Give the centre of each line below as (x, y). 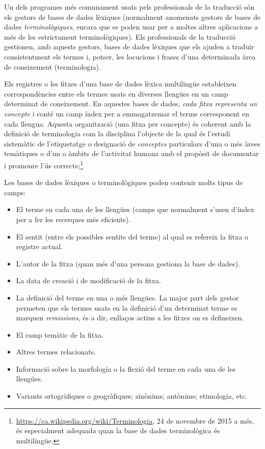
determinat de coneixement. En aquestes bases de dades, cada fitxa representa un (131, 103)
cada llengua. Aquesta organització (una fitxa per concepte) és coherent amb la (128, 123)
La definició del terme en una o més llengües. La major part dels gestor (127, 297)
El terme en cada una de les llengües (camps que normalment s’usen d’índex (135, 209)
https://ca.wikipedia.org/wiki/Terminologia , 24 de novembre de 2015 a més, (135, 420)
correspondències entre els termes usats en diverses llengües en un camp (116, 93)
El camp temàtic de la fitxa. (60, 334)
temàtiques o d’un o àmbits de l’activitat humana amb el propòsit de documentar (131, 153)
